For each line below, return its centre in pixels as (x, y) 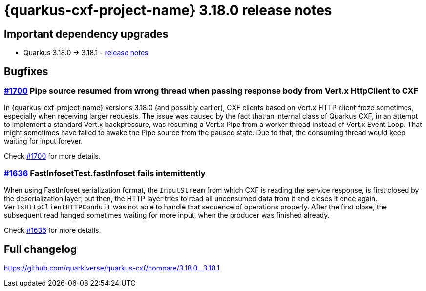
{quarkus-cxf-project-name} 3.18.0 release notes (168, 10)
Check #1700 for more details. (52, 156)
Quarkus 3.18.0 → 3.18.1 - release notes (86, 53)
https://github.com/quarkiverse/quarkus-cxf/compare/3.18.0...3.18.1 (112, 268)
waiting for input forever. (43, 141)
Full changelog (41, 249)
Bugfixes (26, 71)
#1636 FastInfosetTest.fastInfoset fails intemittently (105, 173)
